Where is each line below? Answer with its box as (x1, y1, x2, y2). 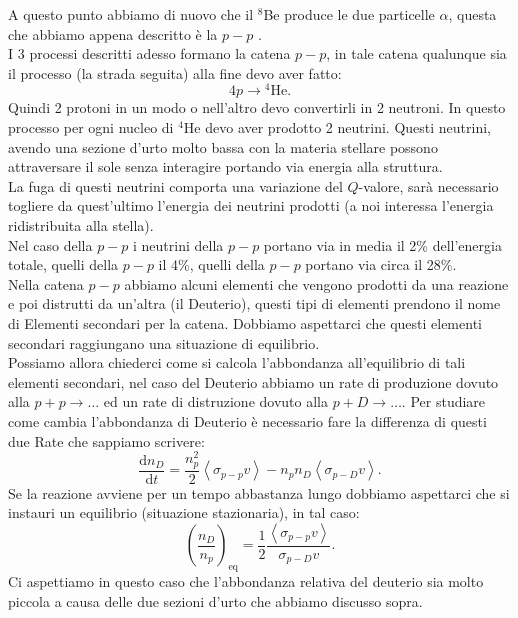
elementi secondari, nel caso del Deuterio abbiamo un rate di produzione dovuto (8, 371, 499, 392)
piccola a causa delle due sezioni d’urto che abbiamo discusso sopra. (8, 590, 423, 611)
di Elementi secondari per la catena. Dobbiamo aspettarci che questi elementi (8, 312, 482, 333)
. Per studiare (401, 391, 486, 412)
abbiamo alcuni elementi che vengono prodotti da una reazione (124, 273, 509, 294)
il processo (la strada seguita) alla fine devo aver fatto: (8, 62, 342, 83)
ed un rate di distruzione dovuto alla (103, 391, 328, 412)
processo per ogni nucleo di (8, 117, 174, 138)
